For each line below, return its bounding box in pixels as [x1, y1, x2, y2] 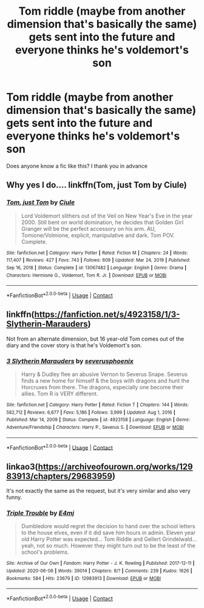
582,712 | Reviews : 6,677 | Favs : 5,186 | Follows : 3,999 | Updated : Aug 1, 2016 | [6, 409, 176, 415]
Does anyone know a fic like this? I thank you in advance [6, 162, 148, 169]
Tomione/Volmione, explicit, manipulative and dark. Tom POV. [21, 232, 175, 239]
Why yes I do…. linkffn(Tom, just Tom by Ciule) [6, 180, 187, 190]
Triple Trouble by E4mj [6, 509, 75, 517]
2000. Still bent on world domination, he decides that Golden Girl [21, 218, 184, 226]
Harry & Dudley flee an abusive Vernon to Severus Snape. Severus [21, 370, 188, 378]
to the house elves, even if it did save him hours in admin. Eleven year [21, 529, 196, 537]
